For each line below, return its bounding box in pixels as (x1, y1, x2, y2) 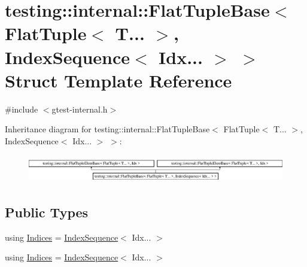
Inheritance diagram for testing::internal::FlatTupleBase (5, 123, 210, 135)
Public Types (5, 202, 89, 221)
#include (5, 102, 38, 115)
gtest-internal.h (51, 102, 108, 115)
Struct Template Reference (5, 68, 232, 92)
